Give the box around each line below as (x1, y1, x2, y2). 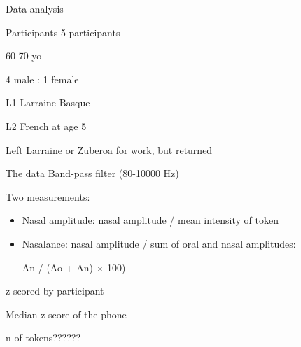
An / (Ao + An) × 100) (22, 260, 126, 274)
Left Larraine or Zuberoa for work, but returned (6, 142, 213, 157)
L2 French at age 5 (6, 118, 87, 133)
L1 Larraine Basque (6, 95, 90, 110)
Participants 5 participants (6, 24, 120, 39)
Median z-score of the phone (6, 306, 127, 321)
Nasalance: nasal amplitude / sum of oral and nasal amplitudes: (22, 236, 296, 250)
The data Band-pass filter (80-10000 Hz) (6, 166, 179, 180)
